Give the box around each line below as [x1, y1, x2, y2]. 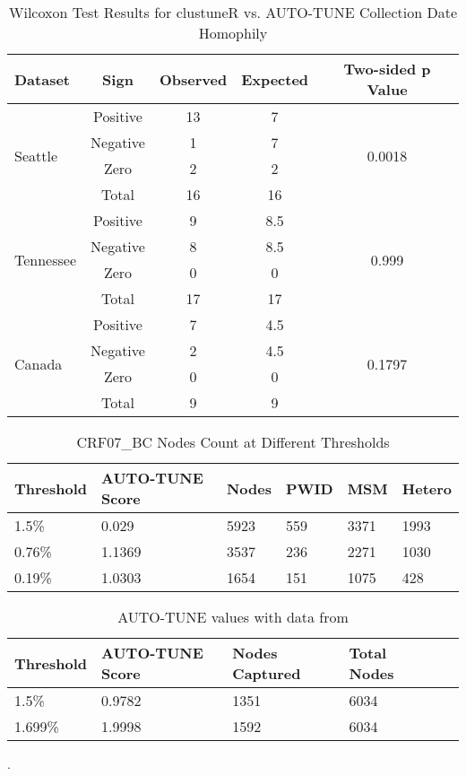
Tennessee [14, 248, 77, 270]
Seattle [14, 144, 58, 166]
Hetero [401, 477, 452, 499]
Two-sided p [343, 58, 431, 79]
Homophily [198, 22, 268, 43]
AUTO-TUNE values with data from [117, 606, 349, 627]
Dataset [14, 68, 71, 90]
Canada [14, 353, 63, 374]
